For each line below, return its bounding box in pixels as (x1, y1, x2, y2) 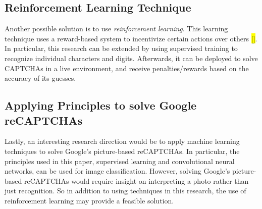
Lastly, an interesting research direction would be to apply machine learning (5, 136, 240, 146)
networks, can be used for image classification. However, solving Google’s (5, 166, 230, 176)
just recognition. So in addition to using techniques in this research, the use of (5, 185, 246, 196)
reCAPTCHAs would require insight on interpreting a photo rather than (24, 175, 249, 186)
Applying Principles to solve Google (5, 97, 197, 113)
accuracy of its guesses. (5, 73, 76, 83)
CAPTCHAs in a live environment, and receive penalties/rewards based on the (5, 63, 249, 73)
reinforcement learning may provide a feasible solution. (5, 195, 174, 205)
